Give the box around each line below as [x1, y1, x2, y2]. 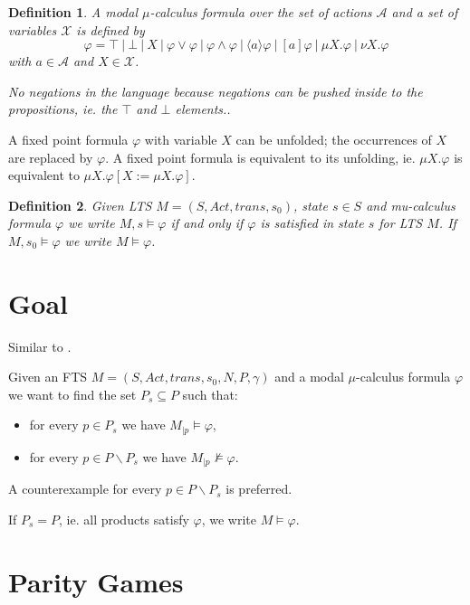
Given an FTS [8, 367, 88, 386]
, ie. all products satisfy [59, 509, 189, 528]
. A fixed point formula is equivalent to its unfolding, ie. [105, 147, 416, 166]
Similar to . [8, 336, 72, 355]
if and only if [170, 213, 244, 232]
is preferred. [225, 479, 293, 498]
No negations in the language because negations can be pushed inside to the [8, 81, 423, 100]
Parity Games [8, 562, 184, 600]
